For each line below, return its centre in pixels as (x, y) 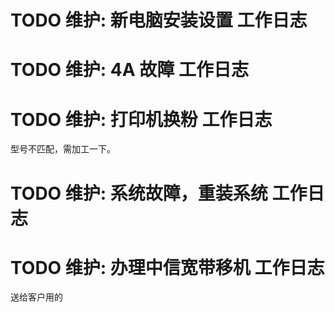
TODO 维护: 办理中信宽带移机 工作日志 (167, 267)
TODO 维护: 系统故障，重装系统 (139, 193)
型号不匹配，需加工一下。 (63, 149)
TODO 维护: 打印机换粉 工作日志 (141, 119)
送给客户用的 (36, 297)
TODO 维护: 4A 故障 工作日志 (129, 70)
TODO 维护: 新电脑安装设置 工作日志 (159, 20)
